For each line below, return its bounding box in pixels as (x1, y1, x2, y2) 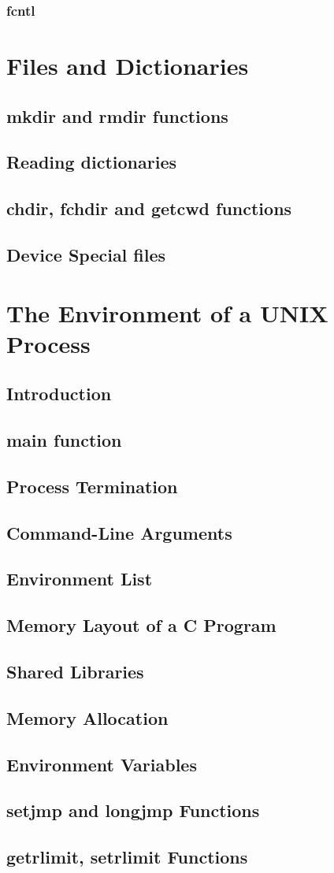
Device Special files (6, 242, 166, 266)
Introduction (6, 381, 112, 406)
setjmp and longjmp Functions (6, 798, 260, 823)
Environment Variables (6, 752, 197, 776)
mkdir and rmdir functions (6, 103, 228, 128)
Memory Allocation (6, 705, 169, 730)
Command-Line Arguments (6, 520, 232, 544)
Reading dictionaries (6, 150, 177, 174)
